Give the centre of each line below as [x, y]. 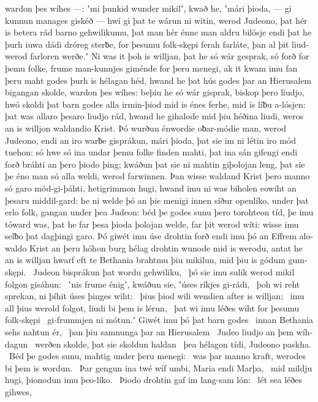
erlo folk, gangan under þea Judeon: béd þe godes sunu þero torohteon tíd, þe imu [159, 212]
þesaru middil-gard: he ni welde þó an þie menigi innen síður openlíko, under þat [157, 200]
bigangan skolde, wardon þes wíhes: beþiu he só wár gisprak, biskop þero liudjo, [155, 92]
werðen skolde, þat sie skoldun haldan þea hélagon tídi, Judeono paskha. [173, 344]
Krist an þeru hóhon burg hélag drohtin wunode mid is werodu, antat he [166, 248]
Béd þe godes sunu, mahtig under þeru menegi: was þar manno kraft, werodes [157, 356]
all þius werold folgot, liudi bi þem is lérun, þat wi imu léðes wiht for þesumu [152, 307]
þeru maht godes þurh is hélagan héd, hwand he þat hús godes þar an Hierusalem [158, 80]
